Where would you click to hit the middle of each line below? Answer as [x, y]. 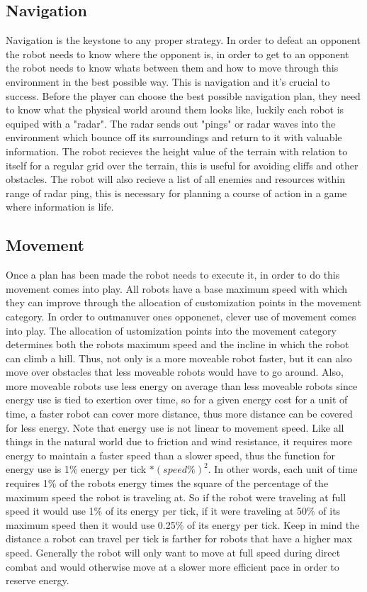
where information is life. [60, 207]
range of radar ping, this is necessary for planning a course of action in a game [176, 192]
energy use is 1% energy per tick [76, 469]
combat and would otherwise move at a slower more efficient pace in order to [173, 566]
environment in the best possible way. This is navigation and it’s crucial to [168, 81]
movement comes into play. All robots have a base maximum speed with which [177, 288]
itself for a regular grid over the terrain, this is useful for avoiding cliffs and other [182, 165]
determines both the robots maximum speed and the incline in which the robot [177, 344]
